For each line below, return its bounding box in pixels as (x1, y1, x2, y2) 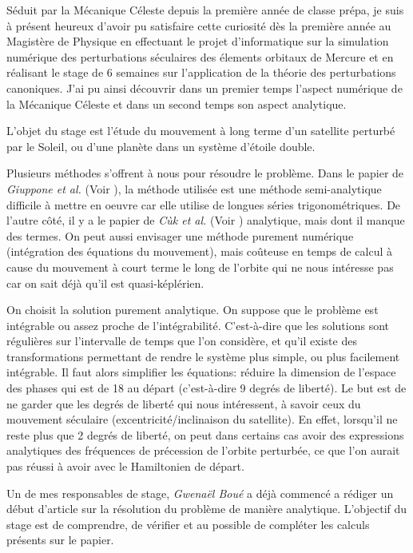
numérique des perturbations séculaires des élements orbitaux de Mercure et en (6, 48, 394, 65)
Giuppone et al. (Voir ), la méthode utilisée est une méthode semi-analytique (6, 180, 382, 197)
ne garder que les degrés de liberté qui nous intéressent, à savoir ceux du (6, 395, 361, 412)
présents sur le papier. (6, 531, 114, 548)
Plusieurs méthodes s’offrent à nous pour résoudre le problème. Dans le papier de (6, 165, 404, 181)
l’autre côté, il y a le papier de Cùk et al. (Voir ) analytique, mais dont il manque (6, 212, 405, 229)
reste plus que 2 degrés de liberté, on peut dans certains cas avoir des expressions (6, 426, 404, 443)
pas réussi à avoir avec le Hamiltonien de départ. (6, 458, 244, 475)
